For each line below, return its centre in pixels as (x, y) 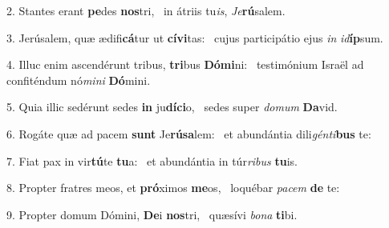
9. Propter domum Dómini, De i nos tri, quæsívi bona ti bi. (152, 214)
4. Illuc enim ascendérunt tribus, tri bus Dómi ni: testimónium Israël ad (185, 64)
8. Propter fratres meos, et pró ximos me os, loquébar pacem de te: (173, 188)
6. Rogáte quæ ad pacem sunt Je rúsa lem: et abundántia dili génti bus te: (189, 133)
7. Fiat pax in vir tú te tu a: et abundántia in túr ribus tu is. (152, 160)
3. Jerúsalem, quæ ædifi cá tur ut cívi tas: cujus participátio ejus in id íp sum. (195, 37)
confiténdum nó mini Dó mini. (79, 80)
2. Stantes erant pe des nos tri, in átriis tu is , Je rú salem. (146, 10)
